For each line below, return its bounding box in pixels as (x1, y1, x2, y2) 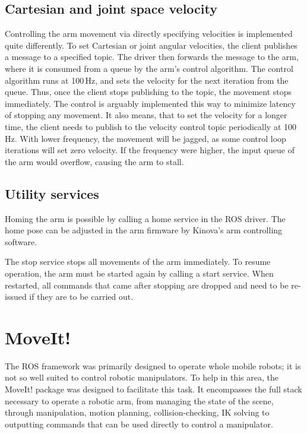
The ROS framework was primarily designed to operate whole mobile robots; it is (5, 359, 301, 372)
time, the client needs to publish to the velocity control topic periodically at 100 (5, 120, 297, 132)
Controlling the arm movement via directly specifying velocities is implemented (5, 27, 293, 40)
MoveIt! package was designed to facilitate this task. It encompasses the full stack (5, 383, 302, 395)
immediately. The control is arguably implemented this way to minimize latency (5, 97, 296, 109)
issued (5, 290, 27, 303)
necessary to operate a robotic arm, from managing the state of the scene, (5, 394, 274, 407)
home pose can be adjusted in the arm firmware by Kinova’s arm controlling (5, 224, 283, 236)
